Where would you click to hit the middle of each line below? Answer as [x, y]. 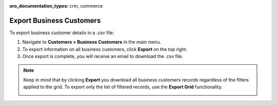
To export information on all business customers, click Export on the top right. [105, 49]
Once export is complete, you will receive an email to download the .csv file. [103, 57]
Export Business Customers [55, 20]
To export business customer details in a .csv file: [62, 33]
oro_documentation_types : [39, 6]
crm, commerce [86, 6]
